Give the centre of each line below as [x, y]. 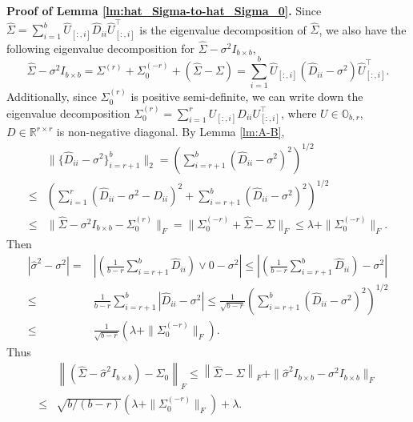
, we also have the [363, 29]
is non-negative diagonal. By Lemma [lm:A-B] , [170, 132]
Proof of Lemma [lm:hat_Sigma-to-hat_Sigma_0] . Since [164, 10]
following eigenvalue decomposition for [101, 48]
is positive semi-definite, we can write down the [247, 96]
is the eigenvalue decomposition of [223, 29]
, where [299, 113]
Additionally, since [52, 96]
